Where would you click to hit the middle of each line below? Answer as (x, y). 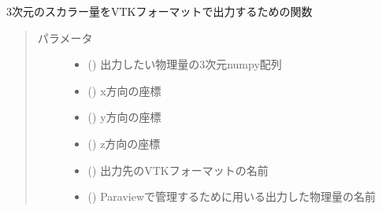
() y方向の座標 (124, 117)
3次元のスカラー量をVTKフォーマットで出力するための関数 (159, 11)
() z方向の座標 (124, 143)
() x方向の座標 (124, 90)
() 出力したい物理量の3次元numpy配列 (185, 64)
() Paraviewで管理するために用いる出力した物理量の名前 (232, 196)
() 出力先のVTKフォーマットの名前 (178, 170)
